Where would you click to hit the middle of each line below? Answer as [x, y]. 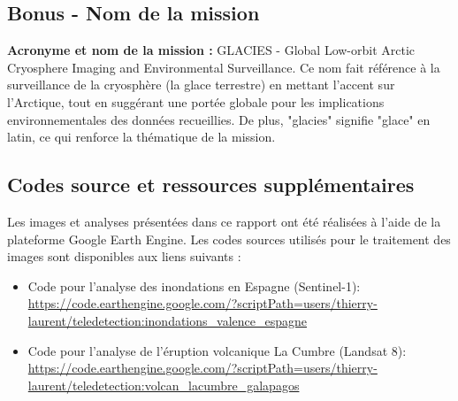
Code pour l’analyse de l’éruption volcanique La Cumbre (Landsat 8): [217, 350]
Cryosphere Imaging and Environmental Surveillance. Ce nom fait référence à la [224, 67]
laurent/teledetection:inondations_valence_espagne [168, 320]
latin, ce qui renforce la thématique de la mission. [141, 137]
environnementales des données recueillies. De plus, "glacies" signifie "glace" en [219, 119]
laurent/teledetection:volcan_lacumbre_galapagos [164, 385]
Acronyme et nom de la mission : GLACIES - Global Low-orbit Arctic [211, 50]
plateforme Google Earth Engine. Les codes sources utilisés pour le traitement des [229, 239]
